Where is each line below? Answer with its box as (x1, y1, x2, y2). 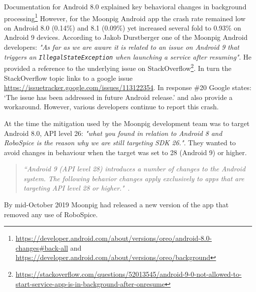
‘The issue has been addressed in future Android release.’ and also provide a (4, 92, 233, 102)
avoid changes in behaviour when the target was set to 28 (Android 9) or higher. (4, 147, 247, 157)
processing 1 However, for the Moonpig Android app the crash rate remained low (4, 11, 246, 23)
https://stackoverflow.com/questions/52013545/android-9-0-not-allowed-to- (15, 269, 242, 279)
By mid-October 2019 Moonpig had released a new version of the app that (4, 199, 229, 210)
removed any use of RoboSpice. (4, 209, 98, 219)
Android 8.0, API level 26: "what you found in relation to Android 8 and (4, 128, 223, 138)
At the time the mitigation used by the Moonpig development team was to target (4, 118, 250, 128)
